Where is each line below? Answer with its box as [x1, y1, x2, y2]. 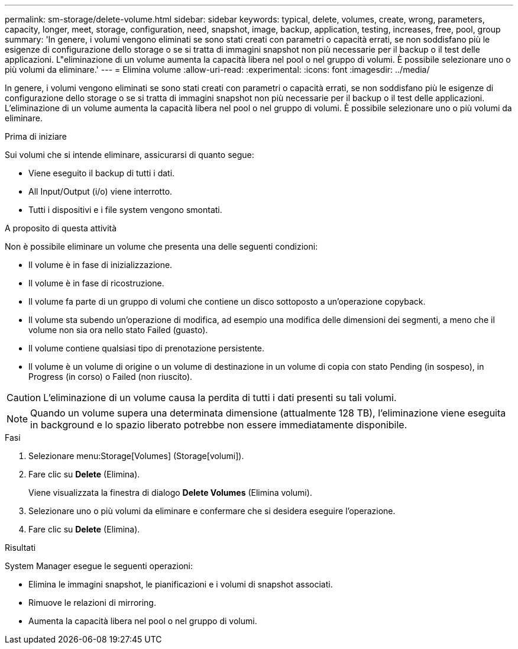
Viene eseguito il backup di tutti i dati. [28, 168, 175, 178]
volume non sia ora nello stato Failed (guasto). [28, 325, 208, 335]
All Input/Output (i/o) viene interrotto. [28, 186, 173, 196]
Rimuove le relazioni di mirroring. [28, 598, 156, 608]
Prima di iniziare [5, 131, 67, 141]
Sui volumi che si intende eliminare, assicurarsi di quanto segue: [5, 150, 254, 160]
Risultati [5, 543, 36, 553]
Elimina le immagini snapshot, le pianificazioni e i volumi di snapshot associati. [28, 579, 333, 589]
